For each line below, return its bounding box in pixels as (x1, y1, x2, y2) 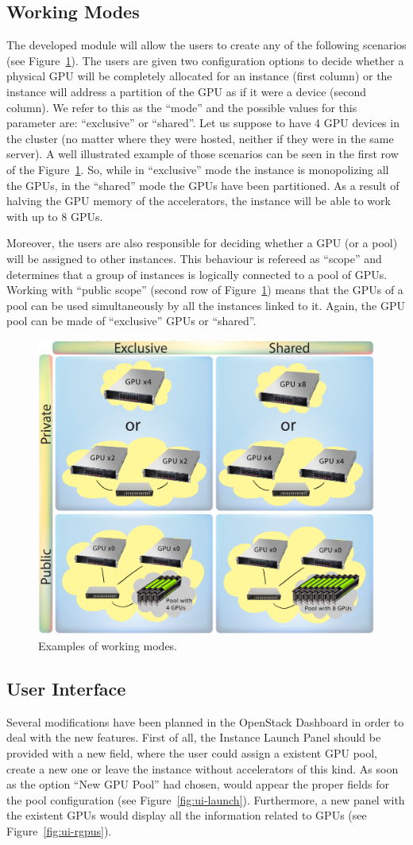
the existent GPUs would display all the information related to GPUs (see (6, 807, 367, 824)
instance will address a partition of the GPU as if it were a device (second (6, 83, 367, 99)
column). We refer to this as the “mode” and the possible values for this (6, 99, 357, 115)
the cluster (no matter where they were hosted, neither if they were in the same (6, 130, 394, 146)
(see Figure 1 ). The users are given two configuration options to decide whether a (6, 52, 404, 68)
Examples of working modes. (38, 638, 177, 654)
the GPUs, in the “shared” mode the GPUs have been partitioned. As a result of (6, 176, 399, 193)
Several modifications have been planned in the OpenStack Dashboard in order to (6, 713, 404, 730)
